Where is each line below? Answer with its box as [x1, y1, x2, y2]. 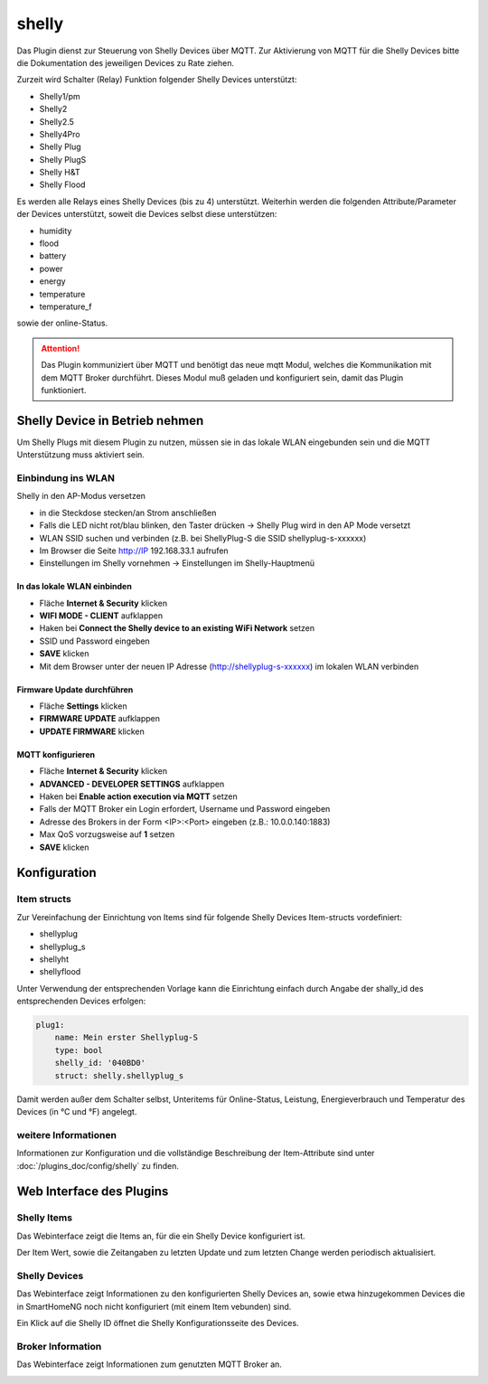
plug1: [35, 1020, 65, 1031]
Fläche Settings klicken [39, 701, 127, 711]
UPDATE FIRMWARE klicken [39, 726, 145, 737]
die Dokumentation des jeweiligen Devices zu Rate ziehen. [16, 57, 235, 68]
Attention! [41, 343, 80, 353]
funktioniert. [41, 384, 87, 395]
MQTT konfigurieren [16, 748, 95, 759]
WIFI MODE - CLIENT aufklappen [39, 610, 164, 621]
